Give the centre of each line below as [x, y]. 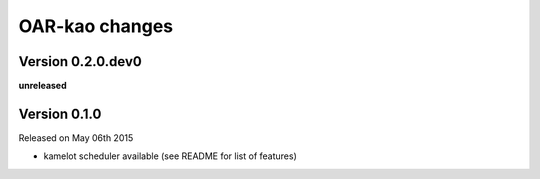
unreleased [42, 86]
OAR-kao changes [96, 26]
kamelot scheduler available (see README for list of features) [170, 156]
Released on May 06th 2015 [76, 137]
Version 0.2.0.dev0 [80, 61]
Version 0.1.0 [60, 113]
